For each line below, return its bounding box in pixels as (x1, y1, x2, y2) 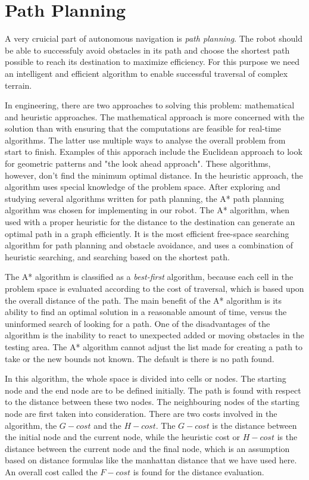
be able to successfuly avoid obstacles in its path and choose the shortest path (5, 43, 290, 56)
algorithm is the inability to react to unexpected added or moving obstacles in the (5, 329, 304, 341)
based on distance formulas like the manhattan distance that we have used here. (5, 454, 297, 466)
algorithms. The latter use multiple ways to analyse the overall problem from (5, 133, 286, 146)
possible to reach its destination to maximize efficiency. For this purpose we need (5, 55, 300, 68)
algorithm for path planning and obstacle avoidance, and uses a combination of (5, 239, 294, 251)
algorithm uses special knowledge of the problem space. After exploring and (5, 180, 280, 193)
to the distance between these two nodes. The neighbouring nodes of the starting (5, 395, 300, 408)
